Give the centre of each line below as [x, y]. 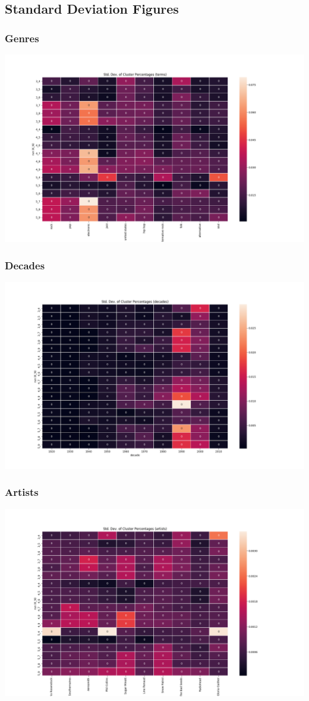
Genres [22, 38]
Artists [22, 492]
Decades [25, 265]
